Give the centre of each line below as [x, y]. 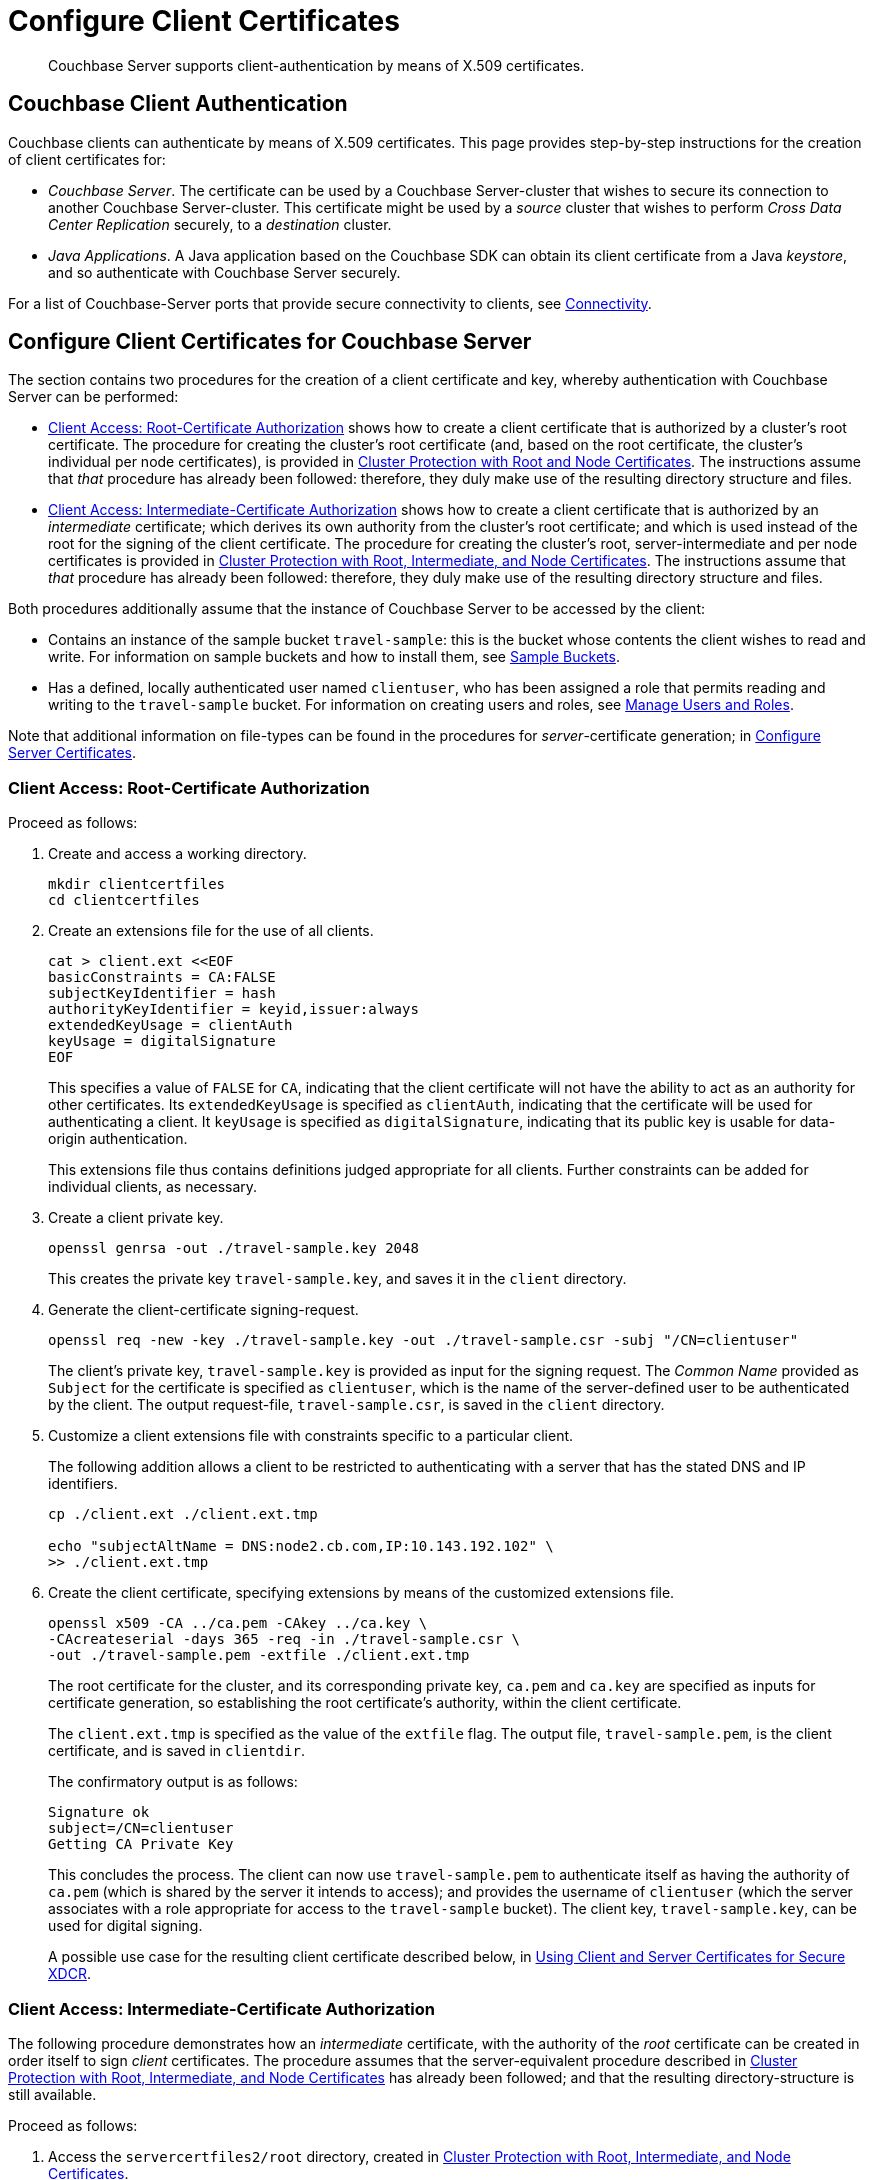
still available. [52, 2094]
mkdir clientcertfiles [137, 884]
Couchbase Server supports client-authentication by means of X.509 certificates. [316, 65]
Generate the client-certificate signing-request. [203, 1310]
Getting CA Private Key [141, 1844]
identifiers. [83, 1484]
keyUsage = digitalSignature [162, 1041]
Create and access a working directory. [177, 854]
